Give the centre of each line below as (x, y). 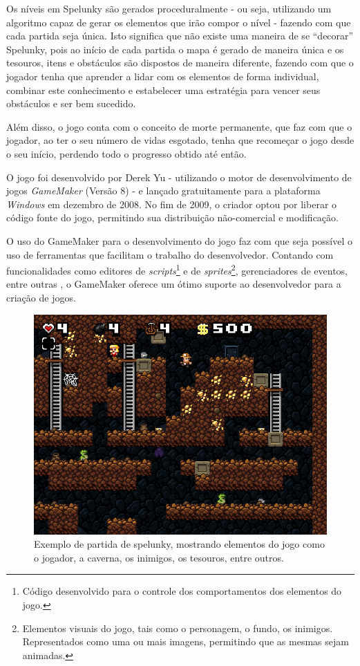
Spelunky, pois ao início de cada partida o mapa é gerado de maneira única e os (175, 49)
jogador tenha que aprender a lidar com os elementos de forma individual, (163, 76)
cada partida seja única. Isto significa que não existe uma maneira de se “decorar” (180, 36)
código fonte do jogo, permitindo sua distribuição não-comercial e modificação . (172, 218)
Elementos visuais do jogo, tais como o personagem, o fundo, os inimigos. (178, 628)
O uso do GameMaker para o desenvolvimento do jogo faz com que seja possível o (180, 240)
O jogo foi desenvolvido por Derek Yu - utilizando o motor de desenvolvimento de (179, 177)
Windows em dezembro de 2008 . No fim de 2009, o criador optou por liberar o (172, 204)
